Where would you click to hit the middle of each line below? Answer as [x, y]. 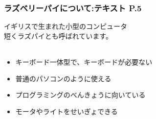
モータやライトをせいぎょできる [67, 111]
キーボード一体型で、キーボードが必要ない [84, 62]
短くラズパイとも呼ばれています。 [58, 36]
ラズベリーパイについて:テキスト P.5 [73, 8]
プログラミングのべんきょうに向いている [80, 95]
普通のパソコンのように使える [63, 78]
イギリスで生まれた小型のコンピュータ [66, 26]
